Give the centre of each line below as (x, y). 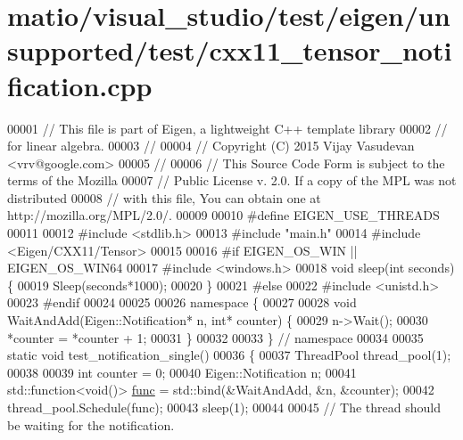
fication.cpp (80, 85)
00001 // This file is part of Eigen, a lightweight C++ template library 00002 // (227, 128)
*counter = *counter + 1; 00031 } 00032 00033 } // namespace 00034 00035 (215, 337)
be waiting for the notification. (91, 424)
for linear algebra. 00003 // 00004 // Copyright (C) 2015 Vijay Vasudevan (211, 146)
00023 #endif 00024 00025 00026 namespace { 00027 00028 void (182, 302)
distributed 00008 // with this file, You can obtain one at (164, 197)
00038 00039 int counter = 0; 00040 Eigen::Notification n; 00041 (182, 372)
